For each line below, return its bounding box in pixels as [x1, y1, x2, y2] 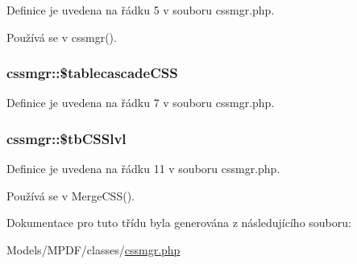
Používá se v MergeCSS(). [6, 187, 135, 204]
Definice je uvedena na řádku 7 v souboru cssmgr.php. [6, 94, 275, 111]
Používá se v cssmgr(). [6, 28, 117, 45]
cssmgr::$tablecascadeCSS [6, 63, 178, 83]
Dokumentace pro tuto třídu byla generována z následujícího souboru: [6, 214, 351, 231]
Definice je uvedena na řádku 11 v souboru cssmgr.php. [6, 160, 280, 177]
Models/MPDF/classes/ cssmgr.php [6, 241, 181, 258]
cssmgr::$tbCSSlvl [6, 128, 127, 148]
